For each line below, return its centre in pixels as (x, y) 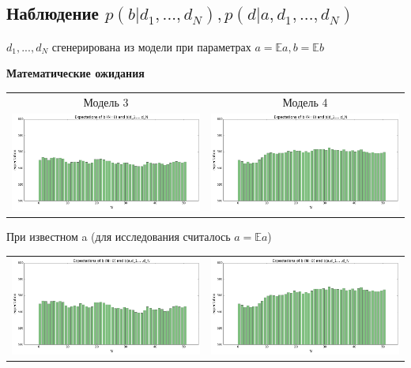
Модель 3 (106, 101)
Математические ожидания (75, 73)
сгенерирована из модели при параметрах (151, 46)
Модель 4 (305, 101)
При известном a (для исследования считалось (119, 236)
